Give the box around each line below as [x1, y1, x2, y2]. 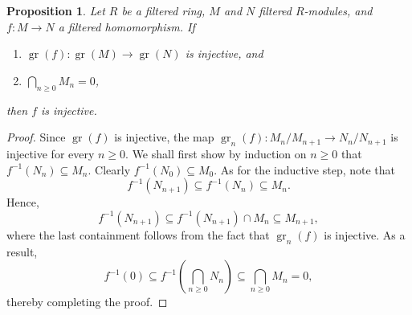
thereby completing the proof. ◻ [6, 293, 168, 310]
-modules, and [304, 2, 373, 18]
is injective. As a [324, 226, 406, 243]
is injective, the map [114, 129, 214, 145]
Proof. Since [6, 129, 66, 145]
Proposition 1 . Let [6, 2, 105, 18]
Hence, [6, 194, 39, 211]
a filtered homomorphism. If [58, 18, 195, 35]
